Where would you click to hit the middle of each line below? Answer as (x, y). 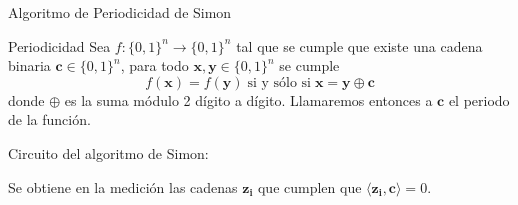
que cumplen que (309, 186)
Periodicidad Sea (59, 45)
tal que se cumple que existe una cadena (359, 45)
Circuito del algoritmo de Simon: (108, 152)
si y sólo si (279, 82)
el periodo (479, 99)
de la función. (49, 119)
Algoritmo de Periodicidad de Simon (120, 12)
